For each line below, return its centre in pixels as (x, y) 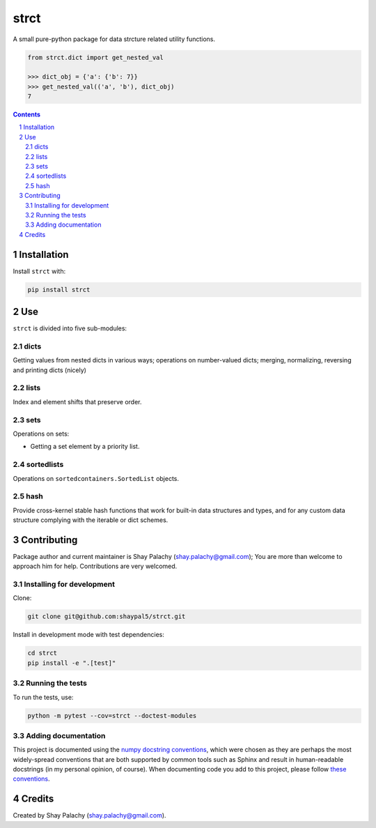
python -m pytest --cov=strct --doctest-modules (112, 715)
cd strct (42, 653)
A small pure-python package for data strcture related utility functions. (114, 39)
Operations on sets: (41, 434)
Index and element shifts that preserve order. (77, 401)
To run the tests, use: (43, 697)
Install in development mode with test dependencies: (89, 635)
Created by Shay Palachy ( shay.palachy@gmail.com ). (89, 815)
